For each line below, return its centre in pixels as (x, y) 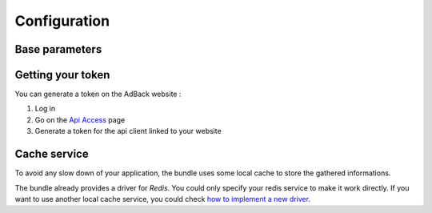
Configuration (62, 21)
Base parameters (58, 49)
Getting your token (62, 75)
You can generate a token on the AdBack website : (98, 94)
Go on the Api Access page (80, 119)
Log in (45, 109)
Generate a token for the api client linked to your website (128, 131)
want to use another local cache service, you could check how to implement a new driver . (163, 199)
